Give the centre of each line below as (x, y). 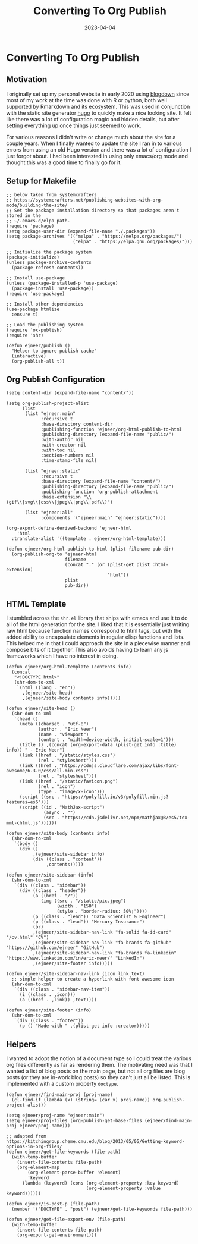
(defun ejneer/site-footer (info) (49, 1010)
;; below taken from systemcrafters (51, 194)
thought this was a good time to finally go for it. (64, 162)
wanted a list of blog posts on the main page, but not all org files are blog (96, 1071)
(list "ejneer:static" (53, 471)
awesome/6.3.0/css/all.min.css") (48, 771)
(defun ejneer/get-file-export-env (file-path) (66, 1220)
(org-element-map (38, 1167)
